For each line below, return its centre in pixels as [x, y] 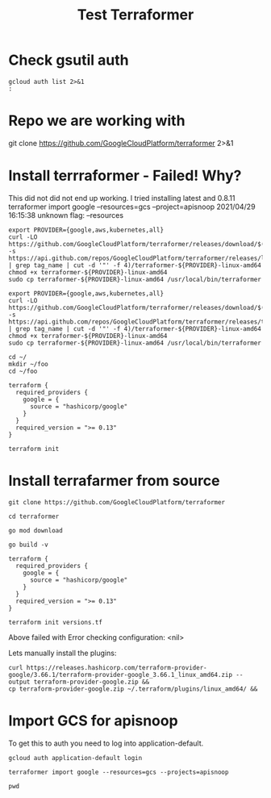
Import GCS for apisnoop [94, 721]
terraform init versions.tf [56, 622]
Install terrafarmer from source [114, 481]
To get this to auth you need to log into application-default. [106, 743]
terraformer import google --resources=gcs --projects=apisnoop [119, 772]
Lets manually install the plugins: [63, 653]
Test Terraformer [135, 15]
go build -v [28, 545]
